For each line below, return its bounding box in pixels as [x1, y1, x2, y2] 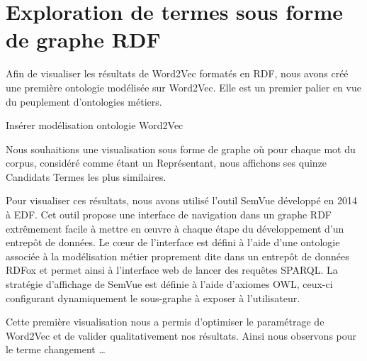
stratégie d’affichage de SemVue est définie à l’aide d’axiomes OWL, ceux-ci [6, 277, 333, 291]
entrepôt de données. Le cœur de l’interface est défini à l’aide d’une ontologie [6, 235, 340, 250]
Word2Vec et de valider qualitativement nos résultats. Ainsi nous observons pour [6, 328, 357, 343]
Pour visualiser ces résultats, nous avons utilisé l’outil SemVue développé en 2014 [6, 193, 357, 208]
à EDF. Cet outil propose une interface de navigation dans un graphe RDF [6, 207, 332, 222]
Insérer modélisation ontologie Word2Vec [6, 118, 183, 133]
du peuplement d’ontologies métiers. [6, 94, 162, 109]
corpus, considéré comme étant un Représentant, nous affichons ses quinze [6, 155, 327, 170]
